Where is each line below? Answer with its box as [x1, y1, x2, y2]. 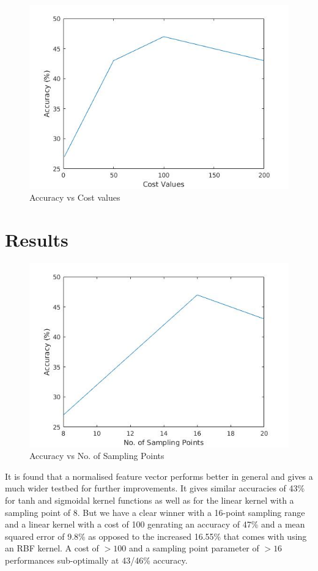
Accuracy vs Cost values [29, 191, 120, 204]
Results [5, 227, 68, 252]
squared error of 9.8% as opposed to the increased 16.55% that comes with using [5, 529, 307, 542]
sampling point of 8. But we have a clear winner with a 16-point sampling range [5, 506, 305, 518]
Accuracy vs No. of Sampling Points [29, 449, 165, 462]
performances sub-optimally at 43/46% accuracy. [5, 553, 188, 566]
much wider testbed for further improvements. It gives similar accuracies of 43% [5, 482, 305, 494]
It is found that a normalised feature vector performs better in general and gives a [5, 469, 313, 482]
